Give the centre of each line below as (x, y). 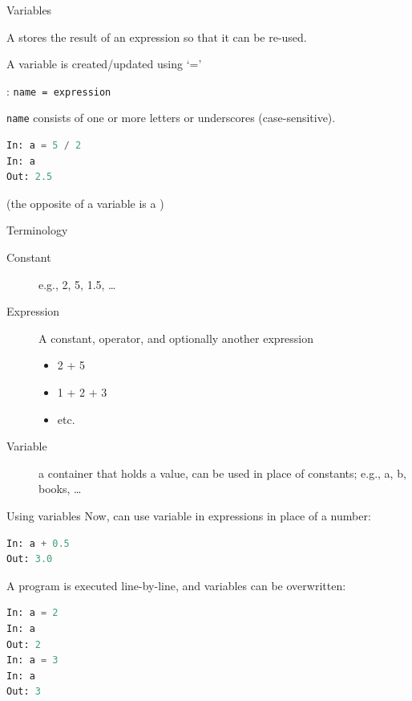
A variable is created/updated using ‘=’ (104, 64)
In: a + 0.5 (38, 543)
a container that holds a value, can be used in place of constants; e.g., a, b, (222, 473)
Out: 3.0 (30, 559)
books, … (60, 489)
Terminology (37, 230)
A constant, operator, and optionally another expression (176, 338)
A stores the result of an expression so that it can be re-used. (157, 37)
